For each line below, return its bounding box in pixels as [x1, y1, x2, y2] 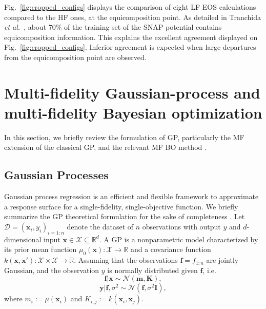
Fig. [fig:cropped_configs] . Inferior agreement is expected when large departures [4, 42, 256, 52]
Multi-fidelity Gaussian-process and [4, 82, 260, 103]
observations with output [142, 221, 221, 232]
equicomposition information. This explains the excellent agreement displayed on [4, 31, 258, 42]
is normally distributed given [107, 264, 198, 275]
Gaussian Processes [4, 167, 109, 183]
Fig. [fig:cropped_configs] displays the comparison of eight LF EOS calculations [4, 2, 256, 12]
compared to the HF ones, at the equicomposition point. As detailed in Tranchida [4, 11, 261, 22]
